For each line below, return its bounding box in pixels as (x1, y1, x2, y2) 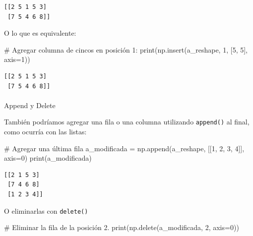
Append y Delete (4, 100, 56, 110)
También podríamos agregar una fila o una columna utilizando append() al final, (4, 117, 250, 127)
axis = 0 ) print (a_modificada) (4, 153, 92, 163)
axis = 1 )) (4, 54, 30, 64)
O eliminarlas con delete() (4, 205, 88, 216)
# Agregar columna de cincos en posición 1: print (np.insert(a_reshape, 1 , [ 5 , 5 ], (4, 44, 248, 55)
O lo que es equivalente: (4, 28, 76, 38)
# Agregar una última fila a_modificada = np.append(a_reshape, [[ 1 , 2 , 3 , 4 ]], (4, 143, 245, 153)
